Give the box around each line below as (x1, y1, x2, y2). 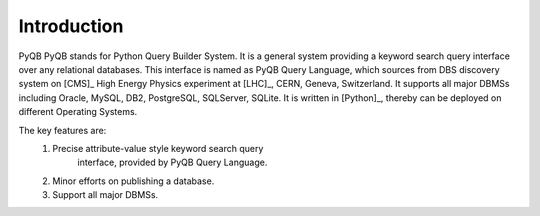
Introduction (18, 15, 124, 37)
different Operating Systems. (18, 106, 138, 118)
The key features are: (18, 124, 107, 136)
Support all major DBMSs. (52, 189, 159, 201)
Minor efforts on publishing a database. (52, 175, 215, 187)
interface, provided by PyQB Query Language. (77, 156, 268, 169)
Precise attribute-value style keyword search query (52, 142, 264, 154)
